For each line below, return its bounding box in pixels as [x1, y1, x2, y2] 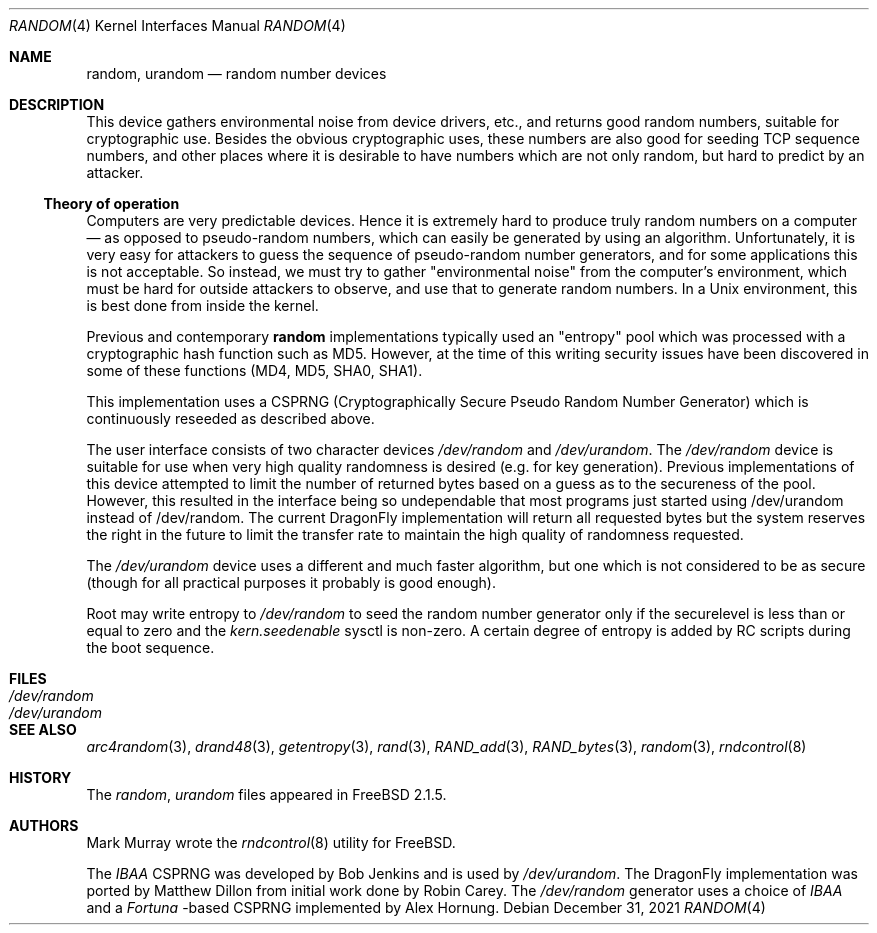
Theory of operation [43, 195, 180, 212]
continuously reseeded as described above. [86, 410, 375, 427]
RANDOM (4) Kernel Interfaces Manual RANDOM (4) [9, 17, 346, 34]
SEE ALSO [9, 721, 77, 738]
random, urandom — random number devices [86, 65, 387, 82]
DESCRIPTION [9, 96, 105, 113]
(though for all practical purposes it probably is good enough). [86, 574, 496, 591]
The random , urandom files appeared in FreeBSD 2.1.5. [86, 786, 447, 803]
